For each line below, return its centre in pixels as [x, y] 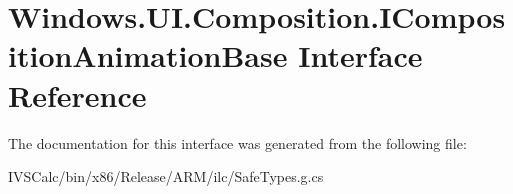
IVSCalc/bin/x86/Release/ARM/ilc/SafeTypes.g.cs [166, 176]
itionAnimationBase [148, 55]
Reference [77, 94]
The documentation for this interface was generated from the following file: [237, 142]
